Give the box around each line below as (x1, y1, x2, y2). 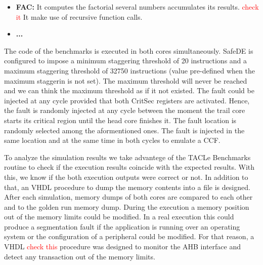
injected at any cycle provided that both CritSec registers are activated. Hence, (4, 95, 250, 105)
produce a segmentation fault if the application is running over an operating (4, 221, 240, 232)
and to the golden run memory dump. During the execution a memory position (4, 201, 249, 212)
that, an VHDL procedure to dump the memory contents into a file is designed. (4, 181, 250, 192)
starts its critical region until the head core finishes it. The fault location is (4, 115, 237, 125)
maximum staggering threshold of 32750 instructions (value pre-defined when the (4, 65, 255, 75)
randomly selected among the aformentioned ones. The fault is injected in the (4, 125, 245, 135)
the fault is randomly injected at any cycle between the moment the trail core (4, 105, 245, 116)
